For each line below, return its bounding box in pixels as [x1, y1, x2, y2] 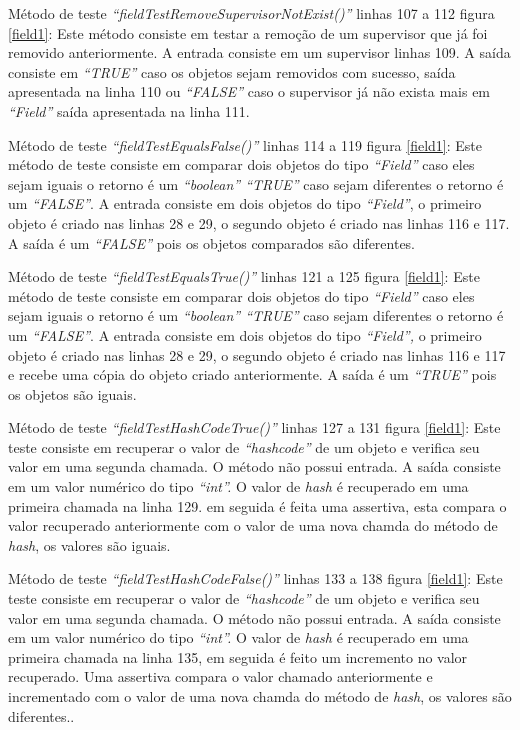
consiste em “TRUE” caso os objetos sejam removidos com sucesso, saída [8, 61, 456, 82]
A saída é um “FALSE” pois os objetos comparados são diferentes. [8, 232, 416, 253]
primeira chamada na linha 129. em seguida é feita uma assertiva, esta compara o [8, 495, 507, 516]
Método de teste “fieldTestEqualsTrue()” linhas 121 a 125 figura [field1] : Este [8, 266, 480, 287]
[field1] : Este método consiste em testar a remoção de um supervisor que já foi [8, 22, 488, 43]
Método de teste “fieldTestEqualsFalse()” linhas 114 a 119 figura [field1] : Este [8, 134, 483, 155]
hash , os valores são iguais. [8, 534, 171, 555]
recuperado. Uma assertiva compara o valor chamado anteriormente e [8, 666, 433, 687]
